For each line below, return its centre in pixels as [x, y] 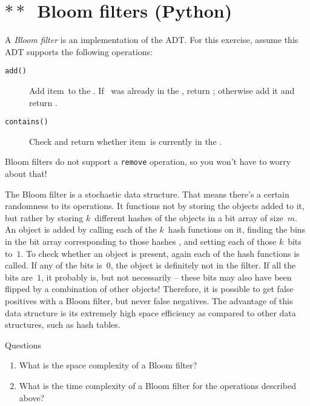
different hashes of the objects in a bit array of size [189, 217]
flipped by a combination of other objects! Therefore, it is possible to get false [149, 289]
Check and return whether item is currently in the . [126, 141]
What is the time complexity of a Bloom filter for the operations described [157, 385]
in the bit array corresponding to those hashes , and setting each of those [141, 241]
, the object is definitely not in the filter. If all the [203, 265]
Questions [23, 344]
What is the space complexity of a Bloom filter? [108, 365]
